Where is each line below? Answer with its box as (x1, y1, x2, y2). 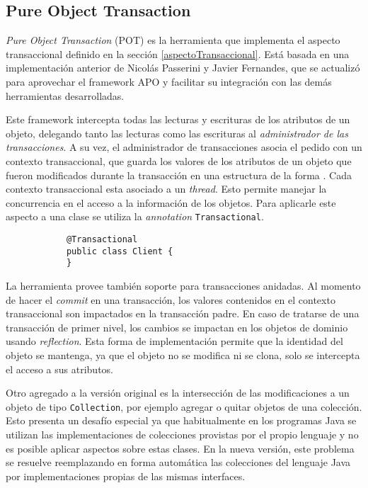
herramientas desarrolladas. (6, 88, 125, 103)
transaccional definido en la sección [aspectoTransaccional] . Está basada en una (6, 46, 350, 61)
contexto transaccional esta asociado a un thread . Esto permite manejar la (6, 181, 327, 196)
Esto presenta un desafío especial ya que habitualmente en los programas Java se (6, 413, 357, 428)
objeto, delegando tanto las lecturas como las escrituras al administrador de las (6, 125, 348, 140)
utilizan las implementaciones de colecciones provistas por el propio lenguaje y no (6, 426, 359, 441)
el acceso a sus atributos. (6, 361, 113, 376)
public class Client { (66, 246, 173, 256)
